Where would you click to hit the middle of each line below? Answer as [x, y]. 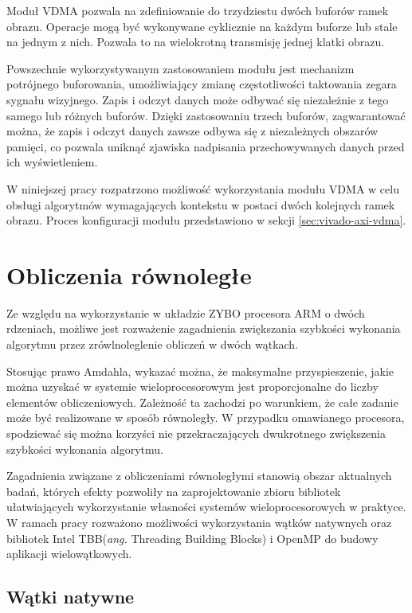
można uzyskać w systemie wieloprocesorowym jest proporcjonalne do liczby [192, 387]
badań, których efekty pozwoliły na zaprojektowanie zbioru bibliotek [174, 491]
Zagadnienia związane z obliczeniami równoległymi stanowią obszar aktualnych [199, 476]
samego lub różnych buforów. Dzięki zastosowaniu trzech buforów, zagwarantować [206, 115]
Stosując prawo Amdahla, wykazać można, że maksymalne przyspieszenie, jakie [200, 371]
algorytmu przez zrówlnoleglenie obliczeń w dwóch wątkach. [153, 344]
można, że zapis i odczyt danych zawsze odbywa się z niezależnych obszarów [192, 131]
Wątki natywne [71, 597]
